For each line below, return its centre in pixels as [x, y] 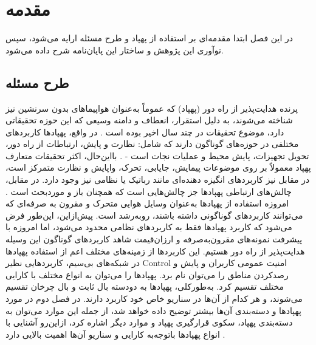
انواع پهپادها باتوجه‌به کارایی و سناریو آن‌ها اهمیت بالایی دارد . [115, 334]
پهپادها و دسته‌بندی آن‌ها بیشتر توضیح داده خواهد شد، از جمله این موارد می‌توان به [153, 310]
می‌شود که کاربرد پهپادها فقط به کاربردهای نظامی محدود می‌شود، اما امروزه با [149, 227]
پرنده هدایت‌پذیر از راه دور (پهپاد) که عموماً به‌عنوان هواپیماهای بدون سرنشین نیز [152, 108]
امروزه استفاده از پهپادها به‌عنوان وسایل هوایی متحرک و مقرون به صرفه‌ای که [147, 203]
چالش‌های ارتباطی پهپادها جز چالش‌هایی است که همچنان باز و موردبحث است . [149, 191]
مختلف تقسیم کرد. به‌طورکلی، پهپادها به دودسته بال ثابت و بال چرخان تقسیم [145, 286]
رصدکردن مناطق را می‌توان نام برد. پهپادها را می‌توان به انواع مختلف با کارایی [147, 274]
